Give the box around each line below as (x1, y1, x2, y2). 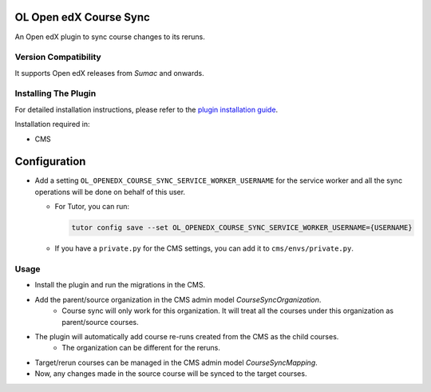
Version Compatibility (14, 52, 101, 63)
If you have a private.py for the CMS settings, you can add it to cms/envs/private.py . (54, 244, 354, 253)
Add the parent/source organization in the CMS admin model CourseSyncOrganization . (34, 295, 322, 304)
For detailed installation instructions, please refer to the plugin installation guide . (14, 105, 279, 114)
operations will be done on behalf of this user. (34, 187, 186, 196)
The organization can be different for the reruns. (61, 343, 221, 353)
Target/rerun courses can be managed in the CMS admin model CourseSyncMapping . (34, 358, 318, 367)
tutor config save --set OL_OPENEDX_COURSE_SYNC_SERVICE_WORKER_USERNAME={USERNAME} (71, 224, 413, 232)
